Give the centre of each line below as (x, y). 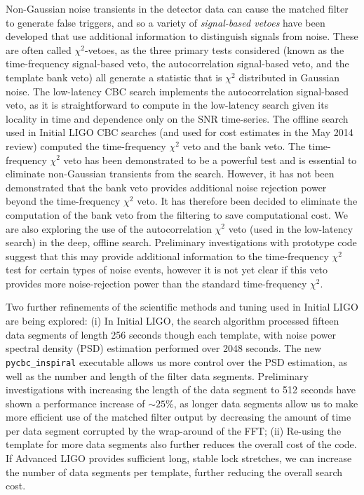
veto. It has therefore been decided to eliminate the (247, 201)
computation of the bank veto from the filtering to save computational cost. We (177, 214)
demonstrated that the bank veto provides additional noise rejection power (166, 187)
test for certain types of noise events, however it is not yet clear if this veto (167, 270)
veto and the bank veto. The (244, 145)
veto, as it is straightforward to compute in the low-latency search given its (167, 105)
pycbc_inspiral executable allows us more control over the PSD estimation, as (177, 361)
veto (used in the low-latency (291, 228)
